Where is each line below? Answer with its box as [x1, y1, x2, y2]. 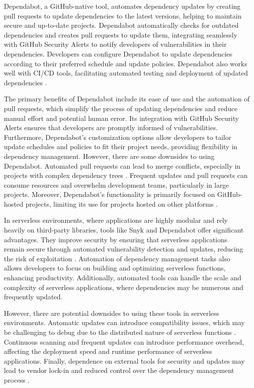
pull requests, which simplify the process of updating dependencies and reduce [4, 103, 237, 113]
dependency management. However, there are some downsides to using [4, 151, 215, 161]
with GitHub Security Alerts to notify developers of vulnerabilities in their [4, 39, 227, 49]
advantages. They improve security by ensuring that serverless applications [4, 234, 228, 244]
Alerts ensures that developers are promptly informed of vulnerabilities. [4, 122, 218, 133]
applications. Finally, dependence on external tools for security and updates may [4, 355, 245, 366]
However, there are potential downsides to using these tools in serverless [4, 308, 219, 318]
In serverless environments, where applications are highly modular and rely [4, 215, 228, 225]
